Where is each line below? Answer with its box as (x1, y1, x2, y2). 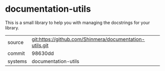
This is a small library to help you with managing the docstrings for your (5, 20, 150, 25)
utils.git (31, 42, 49, 48)
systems (7, 58, 27, 65)
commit (7, 50, 25, 57)
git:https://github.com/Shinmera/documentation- (31, 36, 145, 43)
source (7, 39, 24, 46)
